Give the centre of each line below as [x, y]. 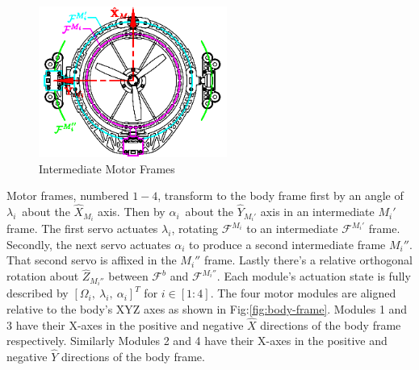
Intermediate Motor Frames [107, 168]
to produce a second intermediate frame [287, 244]
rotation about [43, 276]
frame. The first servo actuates [82, 229]
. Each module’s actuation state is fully [314, 276]
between [128, 276]
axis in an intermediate [317, 212]
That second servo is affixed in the [92, 260]
